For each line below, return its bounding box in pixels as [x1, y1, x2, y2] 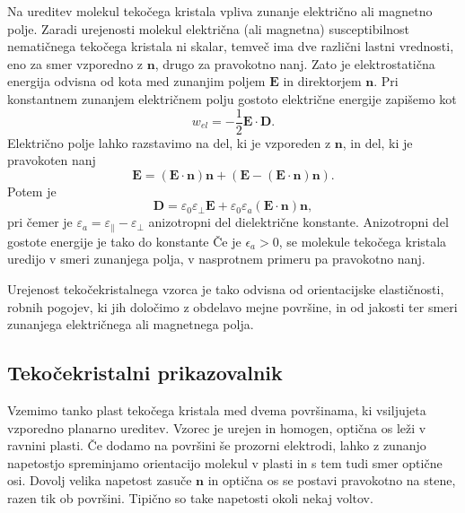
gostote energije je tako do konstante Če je [7, 231, 241, 250]
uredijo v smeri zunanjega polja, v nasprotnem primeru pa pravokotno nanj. [7, 249, 426, 268]
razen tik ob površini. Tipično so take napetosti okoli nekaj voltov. [7, 489, 373, 507]
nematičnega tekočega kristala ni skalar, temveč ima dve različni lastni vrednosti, [7, 37, 454, 56]
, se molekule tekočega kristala [278, 231, 447, 250]
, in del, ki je [342, 133, 413, 152]
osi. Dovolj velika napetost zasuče [7, 471, 192, 490]
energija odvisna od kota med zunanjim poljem [7, 72, 266, 91]
